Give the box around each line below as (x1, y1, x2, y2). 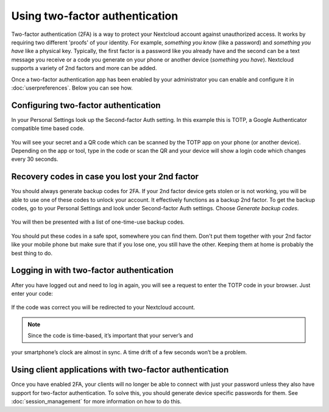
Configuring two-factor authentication (11, 100, 161, 110)
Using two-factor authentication (11, 9, 179, 23)
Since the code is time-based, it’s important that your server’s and (27, 332, 193, 339)
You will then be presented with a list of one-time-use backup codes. (11, 218, 185, 226)
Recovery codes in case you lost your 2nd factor (11, 171, 199, 182)
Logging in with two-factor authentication (11, 265, 174, 275)
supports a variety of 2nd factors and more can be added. (11, 65, 157, 72)
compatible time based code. (11, 125, 85, 132)
